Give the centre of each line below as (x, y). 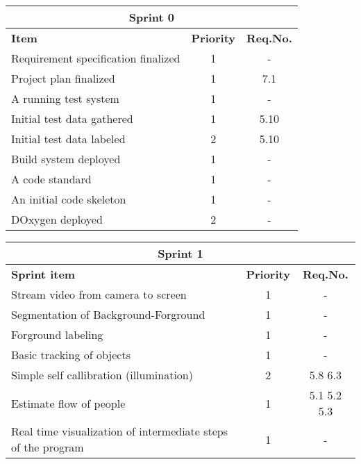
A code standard (51, 179)
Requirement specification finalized (96, 58)
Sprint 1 (180, 253)
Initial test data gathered (72, 118)
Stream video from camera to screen (99, 294)
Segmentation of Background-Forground (108, 314)
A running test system (65, 98)
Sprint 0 (152, 17)
